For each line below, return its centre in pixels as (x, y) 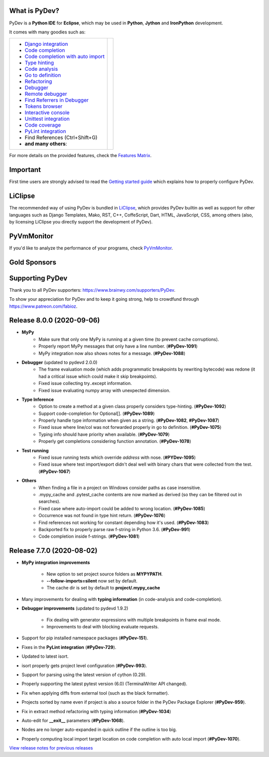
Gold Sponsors (33, 262)
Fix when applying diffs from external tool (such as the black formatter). (95, 693)
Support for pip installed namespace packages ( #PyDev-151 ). (85, 638)
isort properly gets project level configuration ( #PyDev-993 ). (84, 665)
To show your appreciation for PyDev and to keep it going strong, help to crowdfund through (104, 299)
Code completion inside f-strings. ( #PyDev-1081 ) (89, 537)
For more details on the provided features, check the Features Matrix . (80, 156)
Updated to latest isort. (45, 656)
